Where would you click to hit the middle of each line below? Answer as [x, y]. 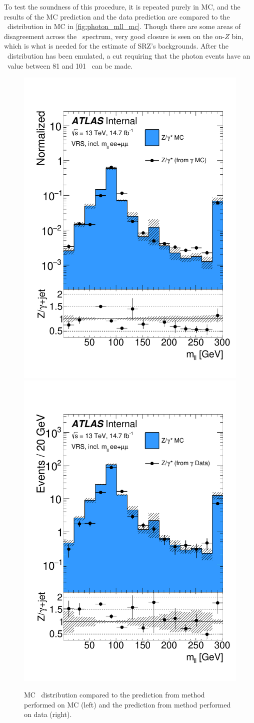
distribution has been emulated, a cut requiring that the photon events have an [129, 55]
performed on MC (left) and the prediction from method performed [127, 704]
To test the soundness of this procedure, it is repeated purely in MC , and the [122, 7]
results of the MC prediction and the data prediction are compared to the [117, 16]
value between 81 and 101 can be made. [70, 65]
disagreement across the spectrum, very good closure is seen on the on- [114, 36]
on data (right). [48, 714]
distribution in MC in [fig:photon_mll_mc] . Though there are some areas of [124, 26]
